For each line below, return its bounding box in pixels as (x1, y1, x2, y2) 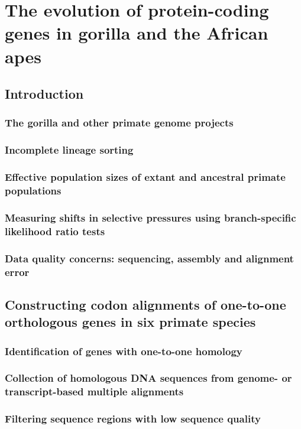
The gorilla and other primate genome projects (5, 115, 234, 130)
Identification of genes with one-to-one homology (5, 343, 242, 358)
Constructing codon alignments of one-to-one (5, 295, 286, 313)
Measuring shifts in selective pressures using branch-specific (5, 210, 296, 225)
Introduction (5, 84, 84, 103)
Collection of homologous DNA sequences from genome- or (5, 370, 292, 385)
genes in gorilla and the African (5, 21, 268, 45)
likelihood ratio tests (5, 223, 105, 238)
